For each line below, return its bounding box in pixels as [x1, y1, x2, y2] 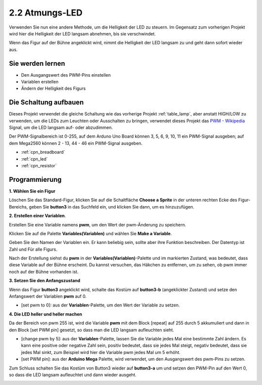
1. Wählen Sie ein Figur [9, 188, 56, 194]
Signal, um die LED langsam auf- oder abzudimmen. [9, 125, 113, 130]
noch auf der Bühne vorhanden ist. [9, 269, 79, 274]
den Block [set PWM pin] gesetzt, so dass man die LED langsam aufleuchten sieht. [9, 327, 174, 333]
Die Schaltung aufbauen [9, 98, 84, 107]
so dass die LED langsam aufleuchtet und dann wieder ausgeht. [9, 371, 137, 378]
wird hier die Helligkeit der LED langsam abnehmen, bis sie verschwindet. [9, 31, 156, 36]
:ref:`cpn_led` [21, 156, 48, 162]
